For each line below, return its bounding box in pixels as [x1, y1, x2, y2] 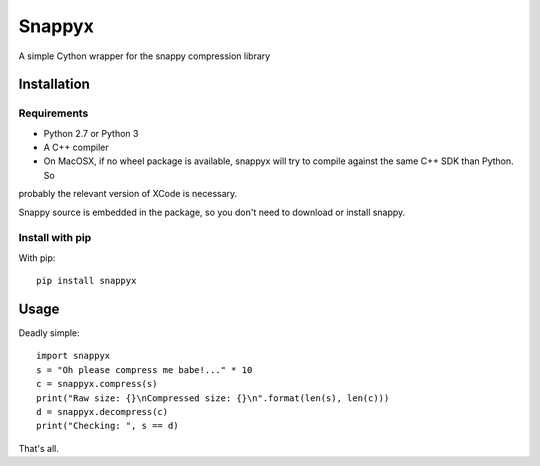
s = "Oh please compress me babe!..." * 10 [36, 364, 253, 375]
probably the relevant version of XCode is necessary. [18, 188, 238, 200]
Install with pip [18, 231, 92, 245]
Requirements [18, 106, 89, 120]
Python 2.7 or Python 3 [43, 127, 139, 139]
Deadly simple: [18, 327, 80, 339]
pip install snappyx [36, 275, 137, 287]
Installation [18, 76, 90, 93]
